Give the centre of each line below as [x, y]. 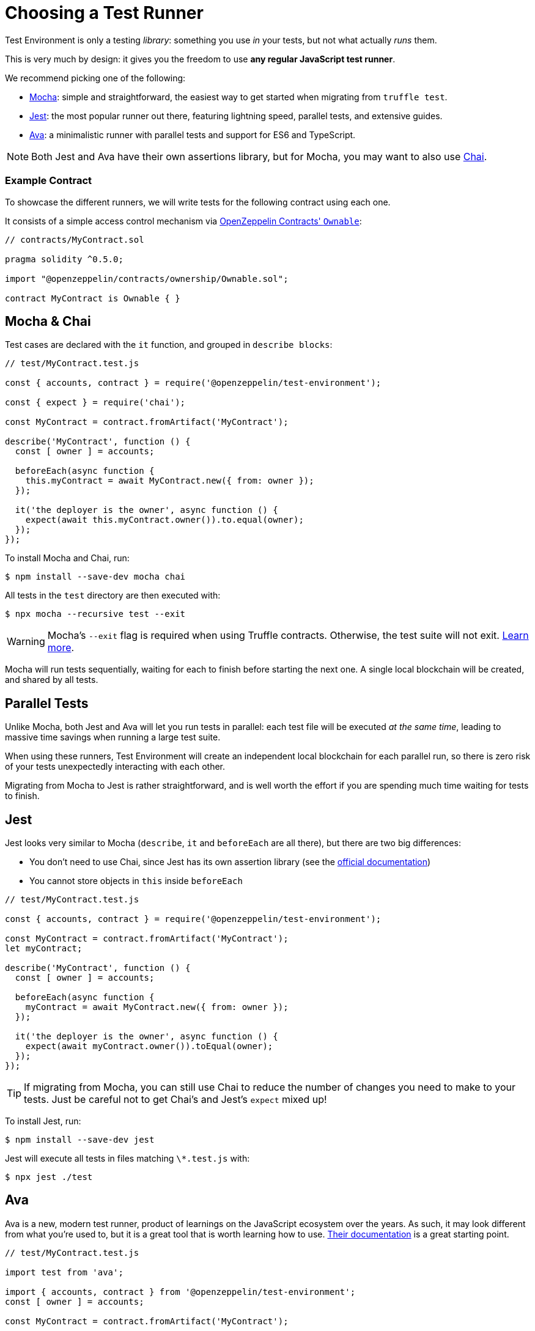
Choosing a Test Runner [104, 13]
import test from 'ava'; [64, 1272]
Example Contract [49, 181]
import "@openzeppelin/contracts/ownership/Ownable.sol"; [147, 278]
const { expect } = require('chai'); [95, 403]
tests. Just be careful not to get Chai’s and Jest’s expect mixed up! [175, 1100]
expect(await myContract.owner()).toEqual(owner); [149, 1046]
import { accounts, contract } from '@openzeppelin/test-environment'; [180, 1292]
